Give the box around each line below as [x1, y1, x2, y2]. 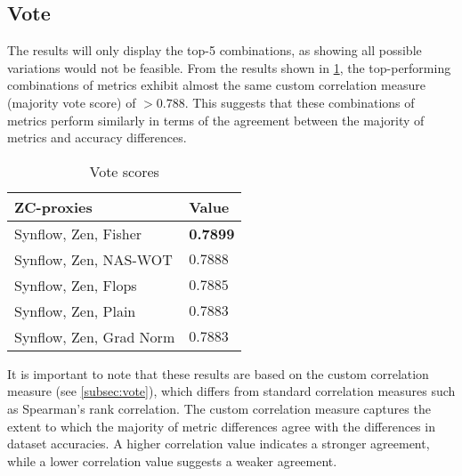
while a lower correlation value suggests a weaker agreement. [7, 451, 337, 470]
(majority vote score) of [7, 93, 136, 111]
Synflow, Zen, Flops [14, 274, 137, 295]
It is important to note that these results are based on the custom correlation [7, 364, 429, 383]
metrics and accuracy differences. [7, 128, 187, 147]
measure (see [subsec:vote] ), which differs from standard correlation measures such [7, 382, 456, 400]
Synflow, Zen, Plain [14, 300, 136, 321]
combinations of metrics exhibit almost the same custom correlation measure [7, 76, 426, 94]
